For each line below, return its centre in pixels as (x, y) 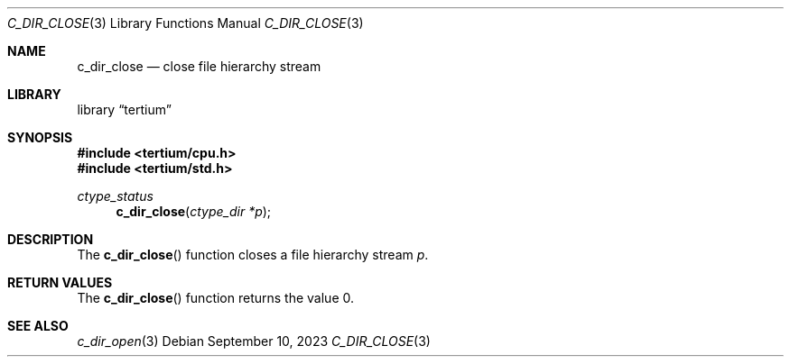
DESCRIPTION (51, 239)
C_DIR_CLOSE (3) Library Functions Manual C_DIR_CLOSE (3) (186, 23)
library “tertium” (124, 109)
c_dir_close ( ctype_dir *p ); (194, 211)
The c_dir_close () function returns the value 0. (215, 298)
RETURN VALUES (60, 282)
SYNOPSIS (40, 137)
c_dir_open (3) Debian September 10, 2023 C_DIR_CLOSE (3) (254, 341)
